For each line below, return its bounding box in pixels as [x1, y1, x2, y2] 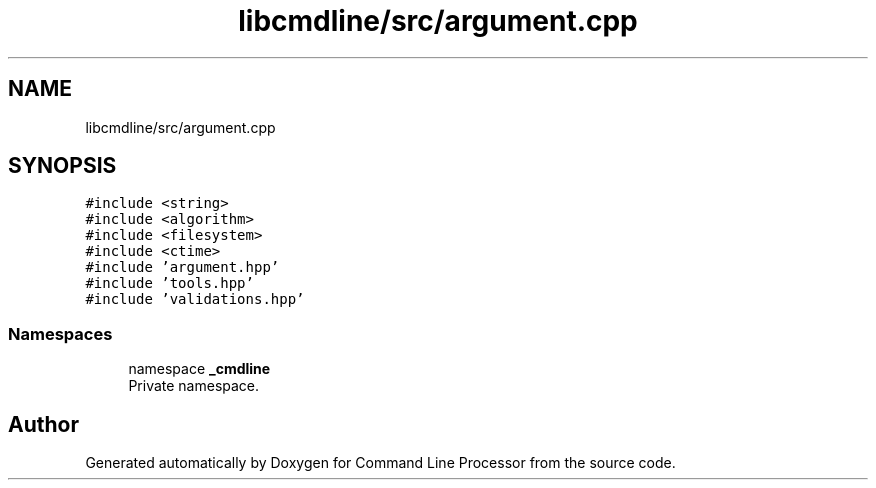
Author [8, 411, 79, 437]
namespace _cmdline [128, 360, 271, 378]
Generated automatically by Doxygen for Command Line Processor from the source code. [85, 454, 676, 472]
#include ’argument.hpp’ [85, 259, 280, 276]
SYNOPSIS [8, 153, 117, 179]
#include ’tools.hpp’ [85, 275, 254, 292]
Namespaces [8, 323, 113, 344]
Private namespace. [128, 377, 260, 395]
